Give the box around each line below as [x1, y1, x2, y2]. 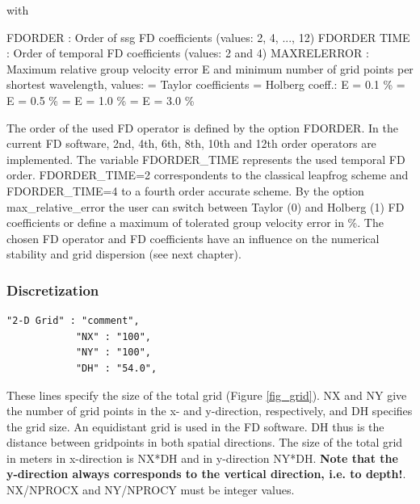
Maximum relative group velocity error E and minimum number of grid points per [6, 60, 414, 77]
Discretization [6, 279, 99, 300]
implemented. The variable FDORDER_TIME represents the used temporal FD [6, 150, 405, 167]
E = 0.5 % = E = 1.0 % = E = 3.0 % [6, 91, 195, 108]
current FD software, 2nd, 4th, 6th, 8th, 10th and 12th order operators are [6, 135, 376, 152]
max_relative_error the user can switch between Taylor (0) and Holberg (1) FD [6, 198, 405, 215]
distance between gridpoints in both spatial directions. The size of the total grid [6, 434, 403, 451]
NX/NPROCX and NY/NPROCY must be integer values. [6, 481, 295, 498]
